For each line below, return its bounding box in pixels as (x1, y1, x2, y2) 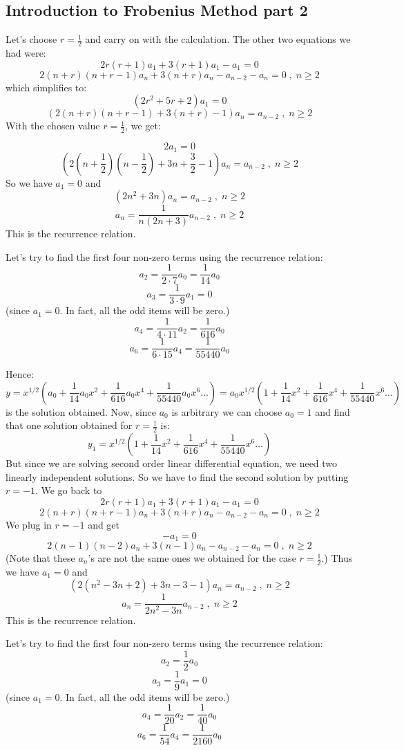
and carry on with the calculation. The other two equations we (85, 32, 351, 46)
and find (315, 404, 350, 419)
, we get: (125, 118, 161, 133)
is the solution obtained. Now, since (6, 404, 157, 419)
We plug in (6, 517, 52, 531)
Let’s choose (6, 32, 57, 46)
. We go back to (35, 483, 102, 497)
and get (88, 517, 120, 531)
